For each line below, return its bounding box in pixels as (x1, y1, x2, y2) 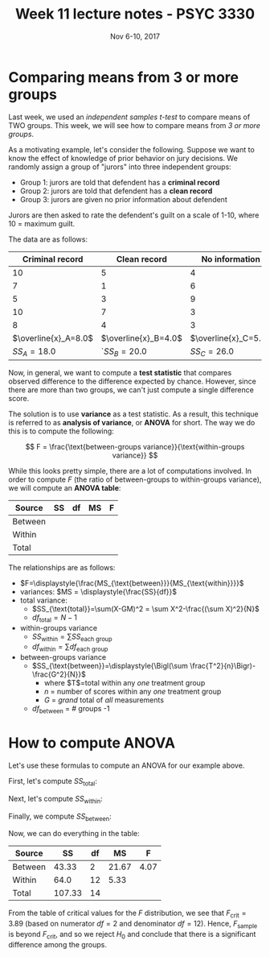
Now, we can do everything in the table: (8, 829, 140, 839)
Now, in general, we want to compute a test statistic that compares (8, 367, 232, 377)
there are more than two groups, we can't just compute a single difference (8, 384, 255, 395)
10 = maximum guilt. (8, 218, 76, 228)
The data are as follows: (8, 234, 88, 244)
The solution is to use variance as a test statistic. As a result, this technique (8, 408, 259, 419)
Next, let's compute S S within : (8, 793, 103, 806)
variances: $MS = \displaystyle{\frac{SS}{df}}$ (19, 586, 177, 596)
